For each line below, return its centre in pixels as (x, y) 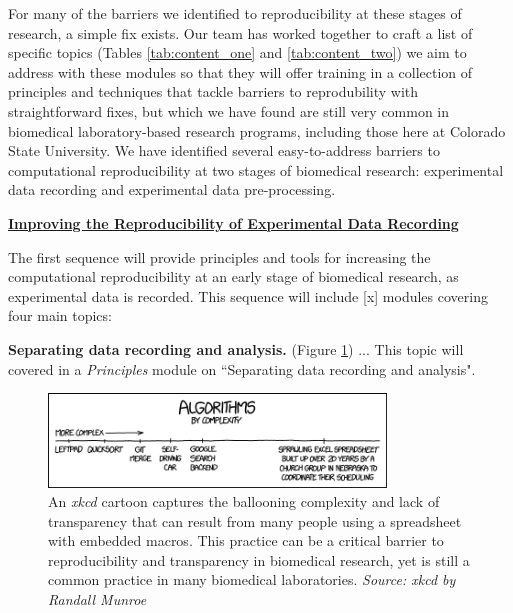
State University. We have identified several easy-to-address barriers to (224, 150)
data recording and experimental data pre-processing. (172, 189)
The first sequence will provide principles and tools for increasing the (219, 256)
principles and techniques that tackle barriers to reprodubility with (213, 91)
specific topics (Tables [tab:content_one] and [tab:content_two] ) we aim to (237, 52)
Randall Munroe (97, 599)
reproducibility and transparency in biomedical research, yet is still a (259, 559)
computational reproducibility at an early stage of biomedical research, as (233, 276)
